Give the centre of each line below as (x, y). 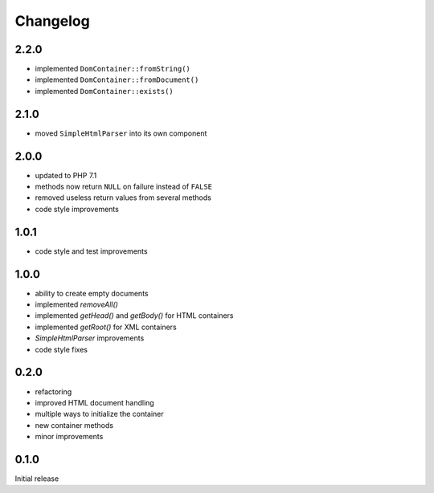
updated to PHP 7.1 (66, 175)
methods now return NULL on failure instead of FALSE (124, 187)
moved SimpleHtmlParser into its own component (121, 133)
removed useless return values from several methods (123, 198)
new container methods (74, 425)
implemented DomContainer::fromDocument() (117, 79)
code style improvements (77, 209)
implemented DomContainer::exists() (104, 91)
